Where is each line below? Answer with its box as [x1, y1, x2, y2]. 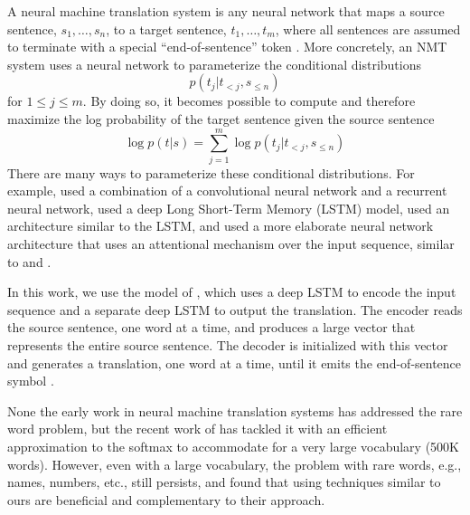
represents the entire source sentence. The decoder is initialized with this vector [7, 336, 448, 355]
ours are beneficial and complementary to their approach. [7, 490, 325, 509]
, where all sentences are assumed [275, 19, 461, 38]
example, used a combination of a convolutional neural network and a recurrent [7, 181, 447, 200]
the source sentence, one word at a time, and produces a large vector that [7, 318, 416, 337]
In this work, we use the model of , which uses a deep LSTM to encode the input [7, 282, 456, 301]
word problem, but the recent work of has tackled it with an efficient [7, 419, 388, 438]
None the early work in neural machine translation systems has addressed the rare [7, 401, 463, 420]
